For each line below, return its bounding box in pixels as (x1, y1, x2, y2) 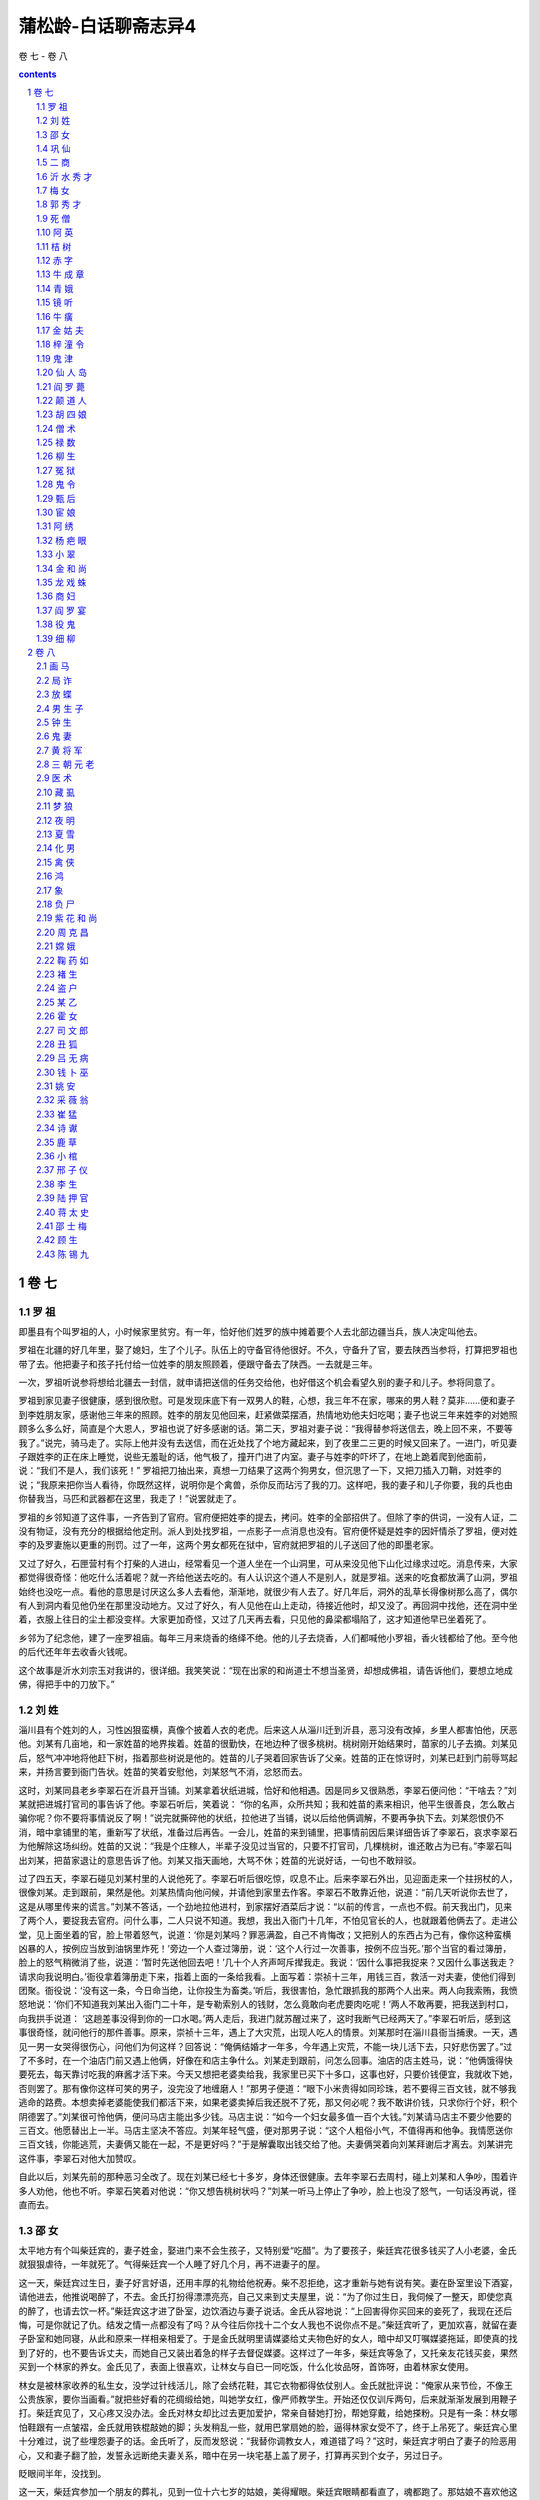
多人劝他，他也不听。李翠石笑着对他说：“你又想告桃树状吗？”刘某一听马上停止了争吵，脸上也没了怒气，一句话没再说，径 (18, 2185, 517, 2197)
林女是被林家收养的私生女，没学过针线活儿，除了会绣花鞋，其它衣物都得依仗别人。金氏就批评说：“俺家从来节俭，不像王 (18, 2379, 514, 2391)
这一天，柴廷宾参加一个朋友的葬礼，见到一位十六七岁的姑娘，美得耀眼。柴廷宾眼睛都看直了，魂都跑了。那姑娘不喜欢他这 (18, 2486, 518, 2498)
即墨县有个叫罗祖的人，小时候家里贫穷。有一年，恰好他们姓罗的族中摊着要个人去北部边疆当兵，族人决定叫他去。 (18, 1325, 483, 1337)
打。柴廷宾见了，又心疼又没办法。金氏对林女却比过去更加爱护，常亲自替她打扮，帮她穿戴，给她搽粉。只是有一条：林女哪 (18, 2407, 518, 2419)
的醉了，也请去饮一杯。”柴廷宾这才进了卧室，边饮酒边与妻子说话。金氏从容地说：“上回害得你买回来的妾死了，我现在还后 (18, 2305, 513, 2317)
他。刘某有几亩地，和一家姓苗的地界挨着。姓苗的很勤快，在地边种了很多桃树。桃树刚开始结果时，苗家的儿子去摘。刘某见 (18, 1738, 518, 1750)
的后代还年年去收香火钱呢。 (18, 1646, 133, 1658)
